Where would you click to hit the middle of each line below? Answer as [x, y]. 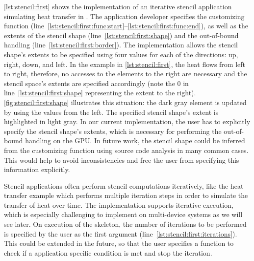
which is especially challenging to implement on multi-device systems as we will [123, 214]
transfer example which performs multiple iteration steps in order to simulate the [126, 195]
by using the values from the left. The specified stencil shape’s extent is [111, 112]
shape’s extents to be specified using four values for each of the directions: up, [121, 54]
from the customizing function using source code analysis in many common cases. [126, 150]
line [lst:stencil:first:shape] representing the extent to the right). [100, 93]
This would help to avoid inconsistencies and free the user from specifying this [122, 160]
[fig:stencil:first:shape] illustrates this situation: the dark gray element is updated [125, 102]
